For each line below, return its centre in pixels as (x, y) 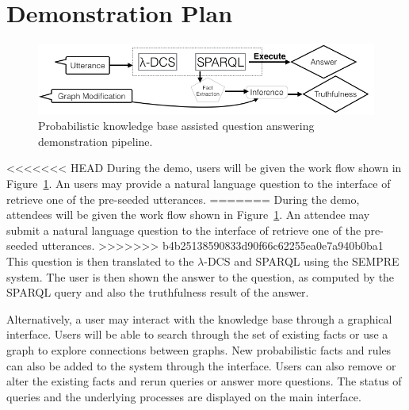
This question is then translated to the (100, 261)
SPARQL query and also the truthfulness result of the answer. (158, 292)
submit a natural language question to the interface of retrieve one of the (184, 230)
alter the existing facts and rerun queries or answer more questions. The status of (204, 381)
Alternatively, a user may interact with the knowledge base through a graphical (199, 318)
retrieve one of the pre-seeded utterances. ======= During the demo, (183, 199)
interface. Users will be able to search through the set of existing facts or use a (197, 334)
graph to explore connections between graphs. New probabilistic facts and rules (199, 349)
